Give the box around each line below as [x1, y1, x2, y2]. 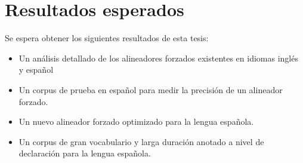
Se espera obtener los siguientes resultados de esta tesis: [5, 32, 209, 44]
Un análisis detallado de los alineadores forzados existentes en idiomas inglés [18, 51, 298, 64]
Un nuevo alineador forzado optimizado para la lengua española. [18, 115, 254, 128]
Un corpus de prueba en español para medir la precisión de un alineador [18, 83, 283, 96]
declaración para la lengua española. [18, 147, 151, 159]
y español [18, 63, 54, 76]
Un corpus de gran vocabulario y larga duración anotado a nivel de [18, 135, 264, 147]
